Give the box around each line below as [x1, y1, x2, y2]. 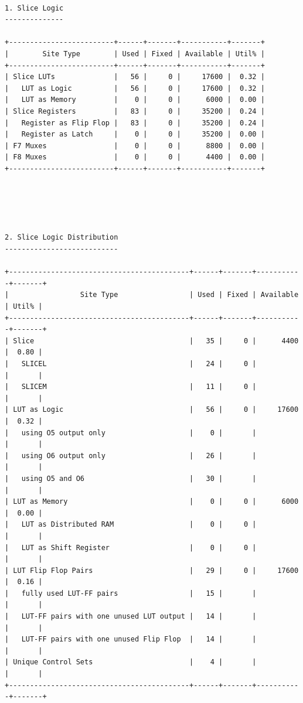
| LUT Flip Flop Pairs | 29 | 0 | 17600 [5, 566, 299, 575]
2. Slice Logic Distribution [5, 233, 118, 242]
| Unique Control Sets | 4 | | [5, 658, 257, 667]
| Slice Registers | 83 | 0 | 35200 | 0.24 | [5, 107, 265, 115]
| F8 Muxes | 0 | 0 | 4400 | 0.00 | [5, 153, 265, 162]
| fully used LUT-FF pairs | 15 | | [5, 589, 257, 598]
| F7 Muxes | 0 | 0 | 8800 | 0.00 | [5, 141, 265, 150]
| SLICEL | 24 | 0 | [5, 360, 257, 368]
